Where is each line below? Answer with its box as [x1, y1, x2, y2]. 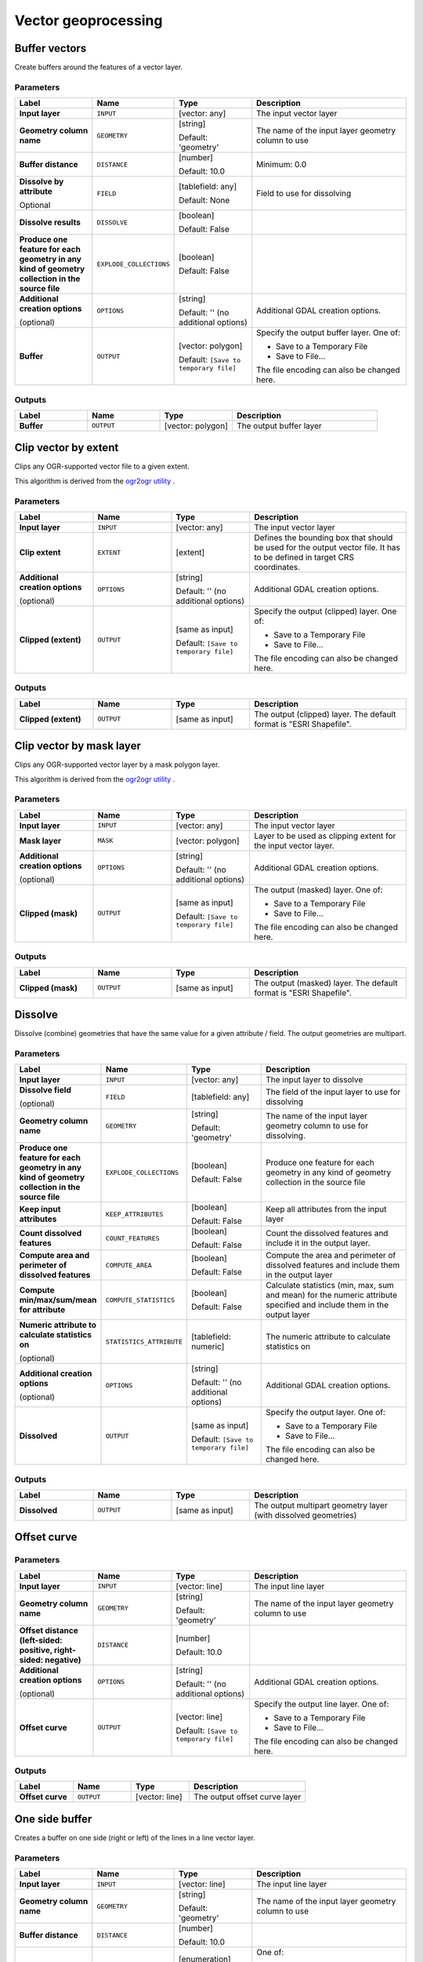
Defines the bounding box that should [254, 532, 393, 543]
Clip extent [19, 547, 61, 557]
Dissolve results [19, 217, 81, 228]
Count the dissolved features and [265, 1228, 389, 1239]
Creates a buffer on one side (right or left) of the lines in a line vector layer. [14, 1833, 255, 1842]
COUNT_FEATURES [105, 1234, 160, 1242]
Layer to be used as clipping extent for [254, 830, 396, 841]
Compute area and [19, 1250, 90, 1261]
